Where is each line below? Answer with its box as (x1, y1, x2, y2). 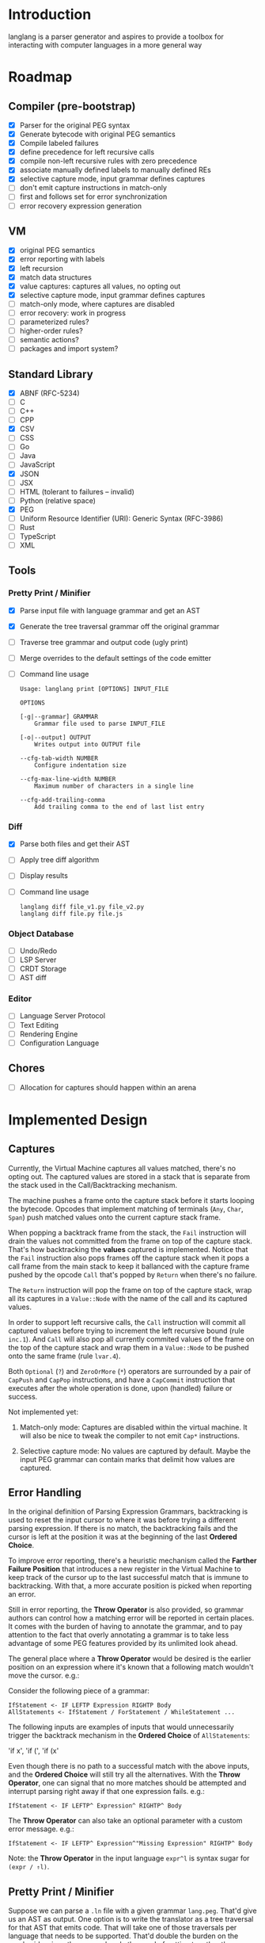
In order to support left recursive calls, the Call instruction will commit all (8, 1317, 246, 1327)
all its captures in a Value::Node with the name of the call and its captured (8, 1293, 248, 1303)
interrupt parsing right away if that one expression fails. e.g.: (8, 1787, 206, 1796)
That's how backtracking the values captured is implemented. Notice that (8, 1244, 248, 1254)
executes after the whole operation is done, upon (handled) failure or (8, 1383, 233, 1392)
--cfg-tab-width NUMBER (19, 754, 99, 762)
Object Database (8, 928, 74, 939)
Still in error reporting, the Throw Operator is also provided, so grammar (8, 1605, 244, 1614)
